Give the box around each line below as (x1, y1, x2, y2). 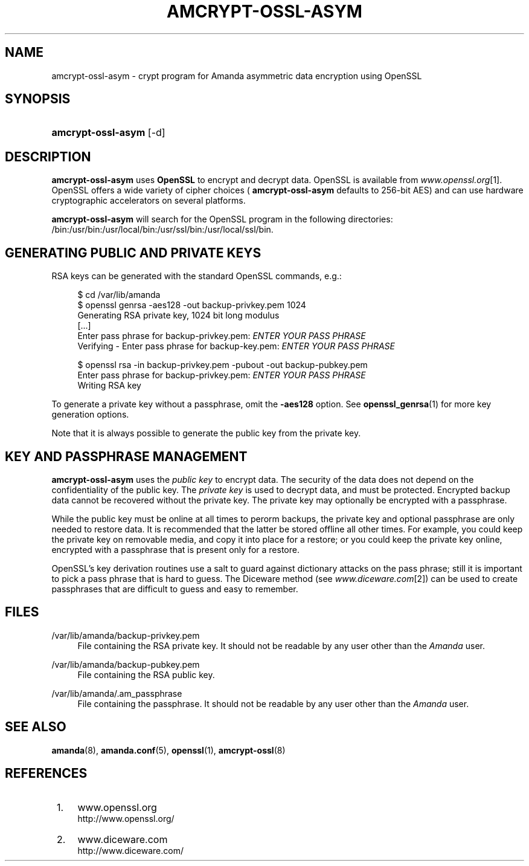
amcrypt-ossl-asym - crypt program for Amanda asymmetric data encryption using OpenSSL (51, 70, 422, 81)
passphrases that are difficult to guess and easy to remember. (51, 583, 298, 594)
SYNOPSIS (5, 91, 71, 107)
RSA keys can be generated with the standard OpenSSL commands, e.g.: (51, 271, 342, 282)
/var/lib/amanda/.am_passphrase (51, 688, 182, 699)
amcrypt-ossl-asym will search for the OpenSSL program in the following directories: (51, 214, 393, 225)
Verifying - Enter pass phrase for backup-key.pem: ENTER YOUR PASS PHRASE (77, 341, 395, 352)
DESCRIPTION (5, 149, 91, 164)
